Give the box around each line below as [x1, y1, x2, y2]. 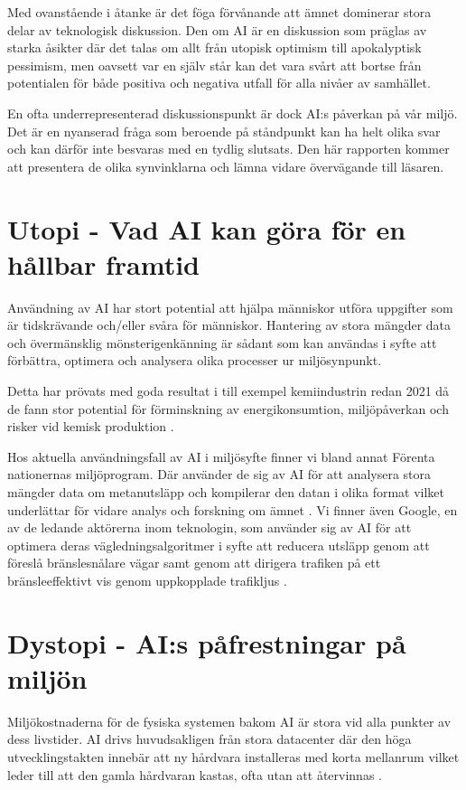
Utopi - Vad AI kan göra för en [7, 210, 406, 247]
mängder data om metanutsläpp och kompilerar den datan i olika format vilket [7, 483, 445, 501]
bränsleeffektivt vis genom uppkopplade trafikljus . [7, 570, 287, 589]
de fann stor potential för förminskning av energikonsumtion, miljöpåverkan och [7, 399, 449, 418]
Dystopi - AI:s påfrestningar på [7, 624, 406, 661]
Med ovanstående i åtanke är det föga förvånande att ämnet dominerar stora [7, 3, 432, 21]
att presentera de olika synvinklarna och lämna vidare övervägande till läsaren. [7, 156, 444, 175]
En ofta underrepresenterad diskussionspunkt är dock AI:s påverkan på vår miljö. [7, 103, 458, 122]
